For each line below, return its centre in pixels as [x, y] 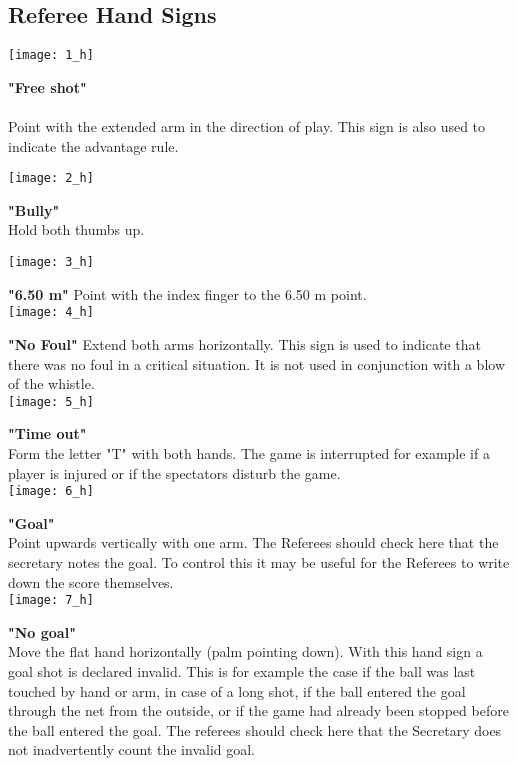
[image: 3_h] [51, 262]
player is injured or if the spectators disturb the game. [174, 472]
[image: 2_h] [51, 178]
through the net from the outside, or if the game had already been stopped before [258, 710]
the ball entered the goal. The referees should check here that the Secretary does [255, 729]
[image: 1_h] [51, 55]
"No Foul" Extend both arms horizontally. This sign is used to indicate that [244, 343]
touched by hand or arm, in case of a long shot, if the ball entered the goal [237, 690]
